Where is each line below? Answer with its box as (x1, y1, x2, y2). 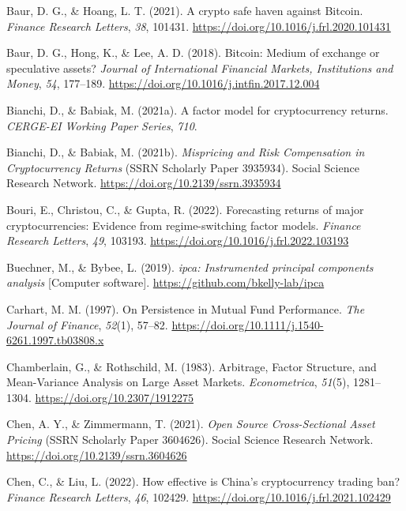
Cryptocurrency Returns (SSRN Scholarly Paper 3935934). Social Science (6, 159, 359, 175)
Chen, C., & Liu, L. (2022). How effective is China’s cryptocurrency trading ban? (6, 473, 400, 490)
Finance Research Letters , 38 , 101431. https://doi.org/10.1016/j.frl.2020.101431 (6, 17, 391, 34)
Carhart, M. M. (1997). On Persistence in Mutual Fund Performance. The (6, 300, 365, 317)
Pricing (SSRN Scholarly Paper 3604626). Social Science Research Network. (6, 431, 374, 448)
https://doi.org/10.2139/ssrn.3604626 (6, 446, 187, 463)
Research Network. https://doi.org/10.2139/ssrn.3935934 (6, 175, 281, 191)
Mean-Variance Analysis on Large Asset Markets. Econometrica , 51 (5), (6, 374, 350, 390)
